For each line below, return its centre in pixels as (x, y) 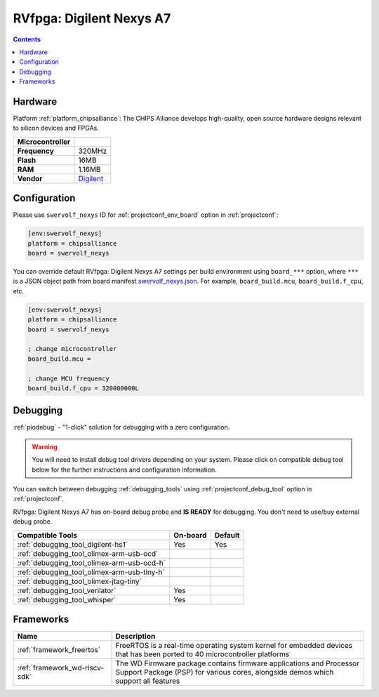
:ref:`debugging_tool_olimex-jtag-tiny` (79, 581)
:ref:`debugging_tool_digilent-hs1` (72, 544)
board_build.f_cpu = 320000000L (84, 388)
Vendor (30, 178)
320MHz (93, 151)
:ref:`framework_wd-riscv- (61, 668)
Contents (27, 39)
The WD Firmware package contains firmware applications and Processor (238, 663)
